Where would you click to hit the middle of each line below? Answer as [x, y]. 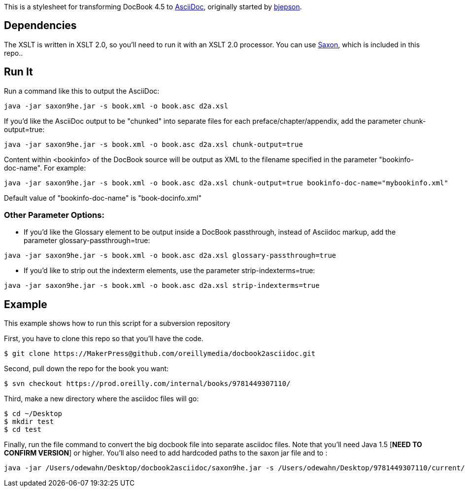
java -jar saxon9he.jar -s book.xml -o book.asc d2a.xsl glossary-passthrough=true [170, 256]
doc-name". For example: [45, 168]
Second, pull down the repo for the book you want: [86, 369]
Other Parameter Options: [54, 215]
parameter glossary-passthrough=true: [87, 241]
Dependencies [40, 26]
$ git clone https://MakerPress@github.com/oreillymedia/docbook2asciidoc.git [160, 354]
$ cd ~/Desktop [33, 414]
